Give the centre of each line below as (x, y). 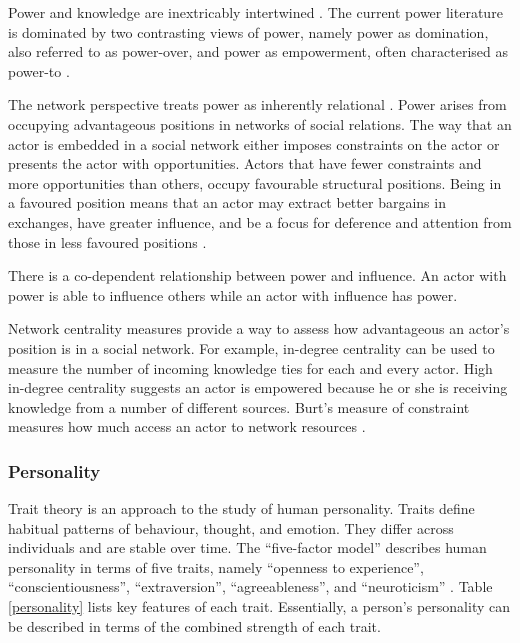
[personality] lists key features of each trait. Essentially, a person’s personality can (259, 606)
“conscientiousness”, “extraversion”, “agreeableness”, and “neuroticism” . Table (250, 586)
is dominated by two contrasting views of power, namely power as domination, (248, 31)
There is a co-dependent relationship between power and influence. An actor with (257, 275)
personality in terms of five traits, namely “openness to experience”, (216, 566)
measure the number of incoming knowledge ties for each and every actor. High (250, 367)
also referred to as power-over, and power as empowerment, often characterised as (258, 51)
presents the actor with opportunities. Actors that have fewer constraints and (245, 163)
